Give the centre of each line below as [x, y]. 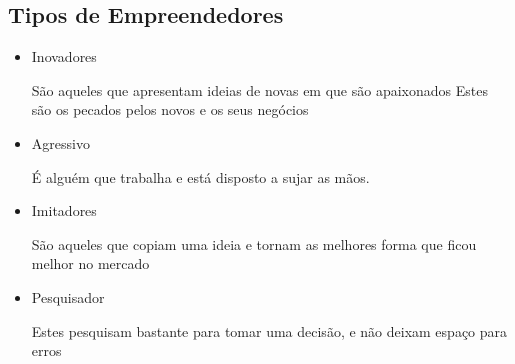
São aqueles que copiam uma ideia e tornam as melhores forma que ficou [254, 243]
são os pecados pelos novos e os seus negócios [170, 109]
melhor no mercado [90, 263]
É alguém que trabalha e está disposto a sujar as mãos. [200, 176]
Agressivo [60, 142]
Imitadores [64, 210]
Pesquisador [68, 296]
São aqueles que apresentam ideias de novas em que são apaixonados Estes [259, 89]
